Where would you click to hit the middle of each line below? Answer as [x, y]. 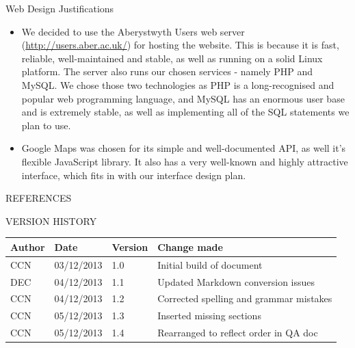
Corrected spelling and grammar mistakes [245, 298]
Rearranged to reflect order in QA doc [238, 333]
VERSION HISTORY [51, 220]
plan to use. [46, 125]
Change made [190, 246]
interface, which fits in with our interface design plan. [134, 175]
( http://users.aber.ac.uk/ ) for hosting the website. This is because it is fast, [180, 45]
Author [28, 246]
